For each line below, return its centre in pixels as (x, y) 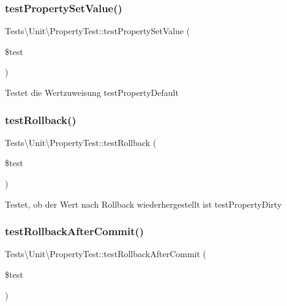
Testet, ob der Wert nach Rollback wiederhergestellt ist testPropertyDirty (143, 204)
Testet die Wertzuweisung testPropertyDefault (92, 92)
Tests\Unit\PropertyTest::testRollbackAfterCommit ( (106, 254)
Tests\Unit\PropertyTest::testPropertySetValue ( (98, 31)
